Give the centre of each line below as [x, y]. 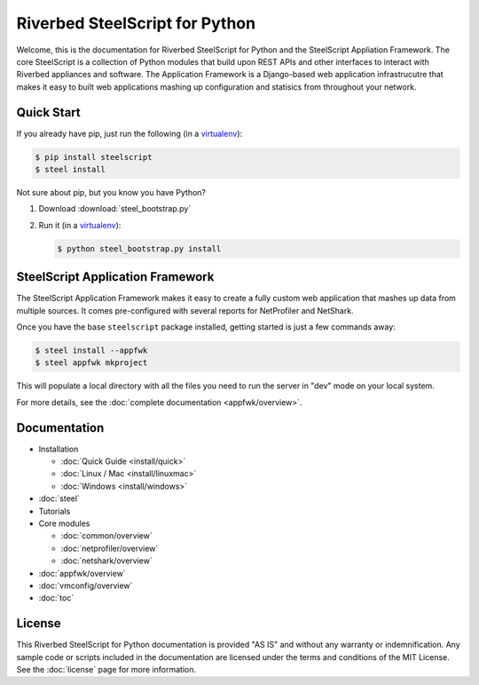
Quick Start [48, 112]
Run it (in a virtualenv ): [80, 225]
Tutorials [55, 511]
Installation [59, 449]
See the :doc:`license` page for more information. [106, 670]
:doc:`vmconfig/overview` [86, 585]
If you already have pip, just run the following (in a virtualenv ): [130, 133]
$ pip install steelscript [94, 157]
